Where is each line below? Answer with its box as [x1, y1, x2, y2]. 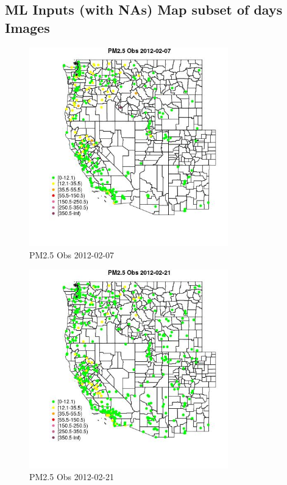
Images [5, 18, 50, 37]
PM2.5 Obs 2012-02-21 [29, 470, 115, 483]
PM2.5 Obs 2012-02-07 [29, 248, 115, 261]
